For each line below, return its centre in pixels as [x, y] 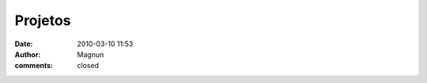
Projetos [43, 20]
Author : [28, 54]
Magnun [91, 54]
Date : [24, 44]
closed [88, 66]
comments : [34, 66]
